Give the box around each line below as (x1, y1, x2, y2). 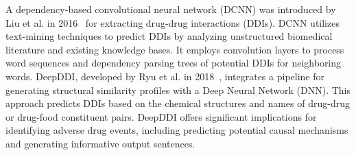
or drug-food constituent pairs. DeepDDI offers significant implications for (5, 109, 317, 123)
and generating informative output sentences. (5, 136, 195, 150)
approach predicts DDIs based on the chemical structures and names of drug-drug (5, 96, 350, 110)
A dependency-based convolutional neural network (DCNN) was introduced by (5, 2, 336, 16)
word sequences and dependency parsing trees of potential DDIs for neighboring (5, 56, 342, 70)
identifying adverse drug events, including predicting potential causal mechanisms (5, 123, 348, 137)
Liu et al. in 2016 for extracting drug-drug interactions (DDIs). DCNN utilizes (5, 15, 340, 29)
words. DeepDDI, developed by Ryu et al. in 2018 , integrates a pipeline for (5, 69, 324, 83)
